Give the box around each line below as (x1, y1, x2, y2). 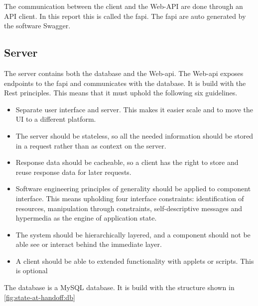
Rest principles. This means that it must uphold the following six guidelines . (4, 87, 238, 98)
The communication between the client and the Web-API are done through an (4, 1, 243, 11)
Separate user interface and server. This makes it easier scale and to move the (15, 104, 254, 114)
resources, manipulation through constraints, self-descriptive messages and (15, 203, 243, 213)
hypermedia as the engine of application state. (15, 213, 157, 223)
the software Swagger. (4, 20, 71, 31)
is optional (15, 265, 48, 276)
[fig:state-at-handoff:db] (4, 292, 75, 302)
